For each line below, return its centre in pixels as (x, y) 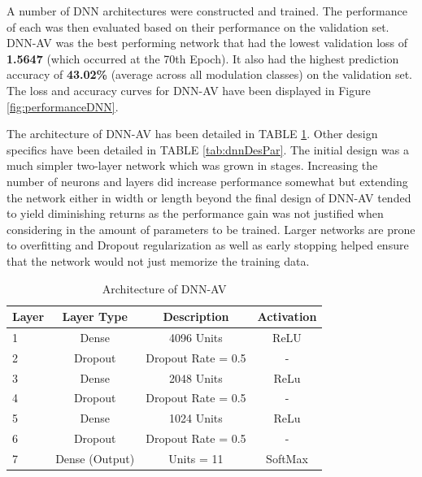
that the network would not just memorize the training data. (158, 260)
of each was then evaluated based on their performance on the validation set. (198, 26)
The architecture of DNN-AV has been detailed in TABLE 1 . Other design (192, 134)
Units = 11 (196, 458)
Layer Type (95, 317)
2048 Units (196, 377)
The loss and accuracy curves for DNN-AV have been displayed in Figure (189, 90)
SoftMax (287, 458)
